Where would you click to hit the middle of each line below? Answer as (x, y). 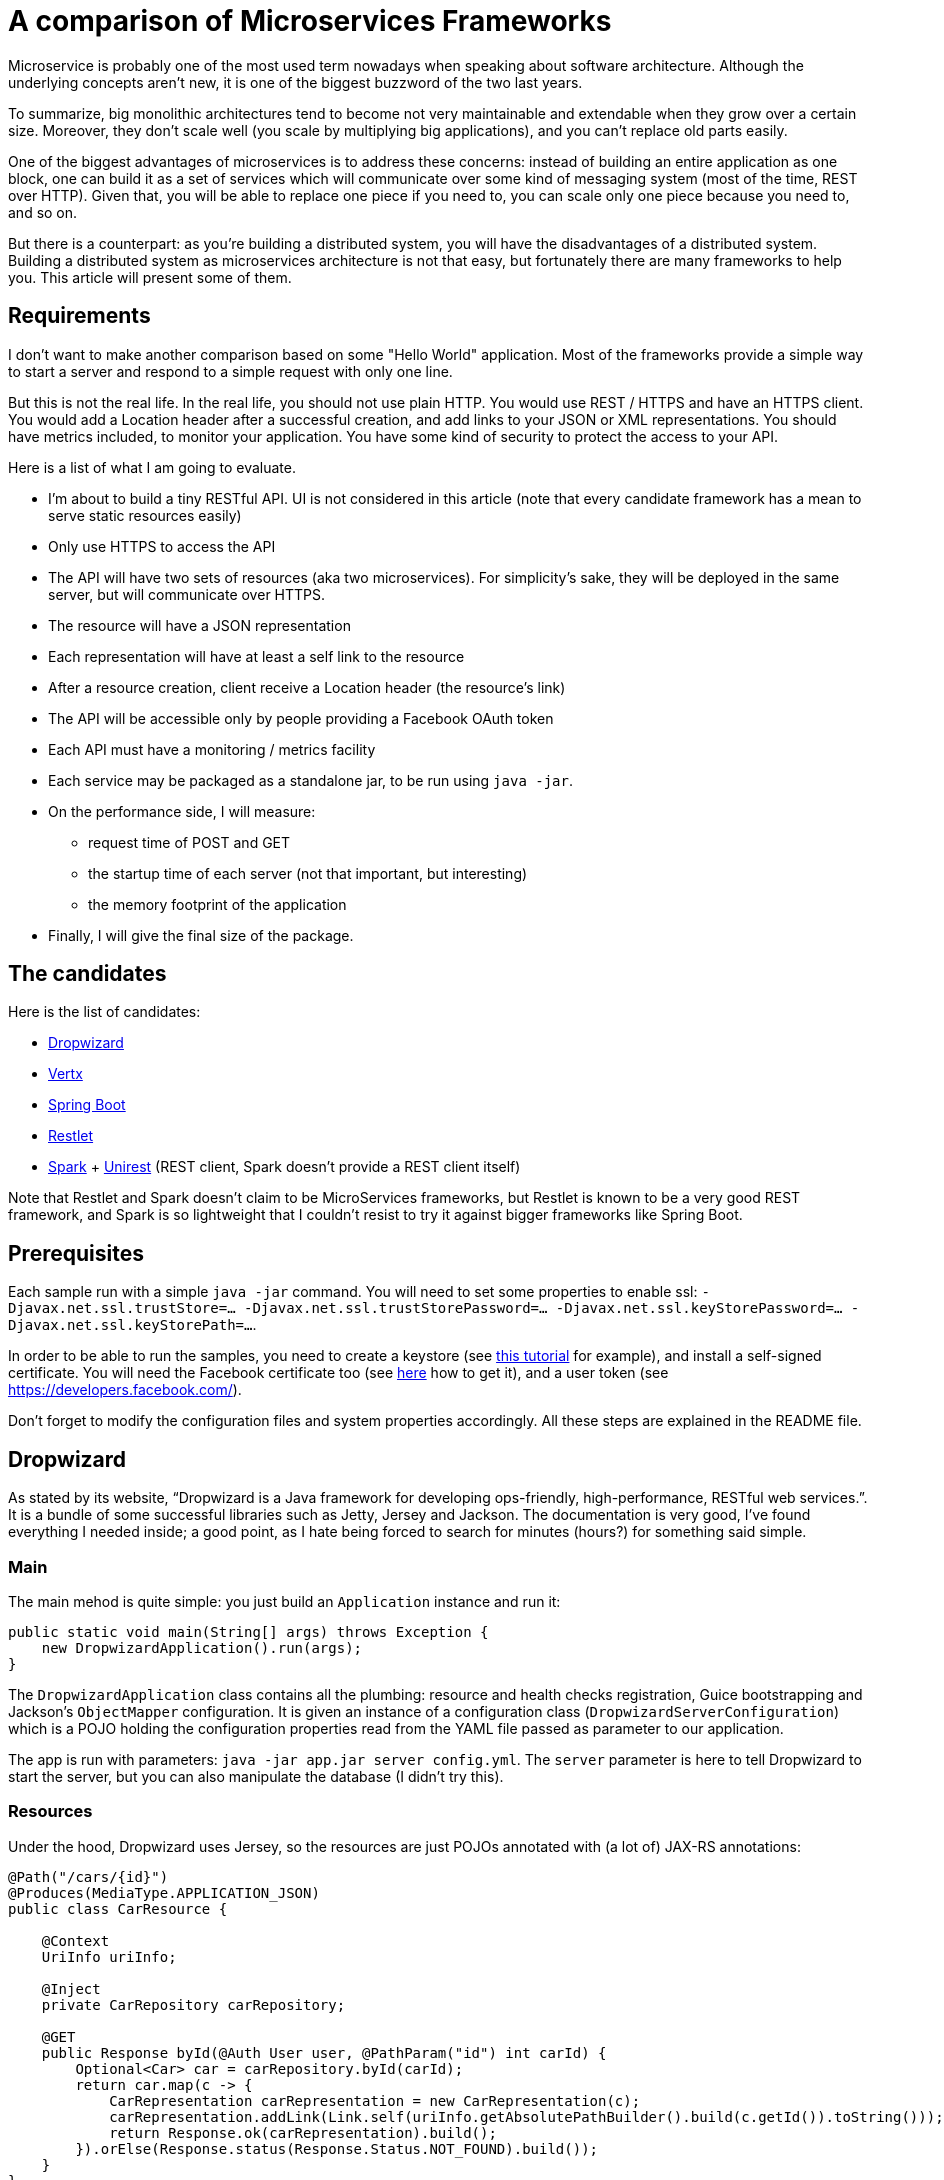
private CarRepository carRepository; (193, 2004)
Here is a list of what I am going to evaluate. (152, 467)
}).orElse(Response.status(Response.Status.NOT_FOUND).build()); (337, 2148)
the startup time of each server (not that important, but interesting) (308, 873)
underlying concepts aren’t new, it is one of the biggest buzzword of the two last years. (295, 82)
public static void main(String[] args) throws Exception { (248, 1631)
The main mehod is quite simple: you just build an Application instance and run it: (284, 1601)
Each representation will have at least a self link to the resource (256, 656)
